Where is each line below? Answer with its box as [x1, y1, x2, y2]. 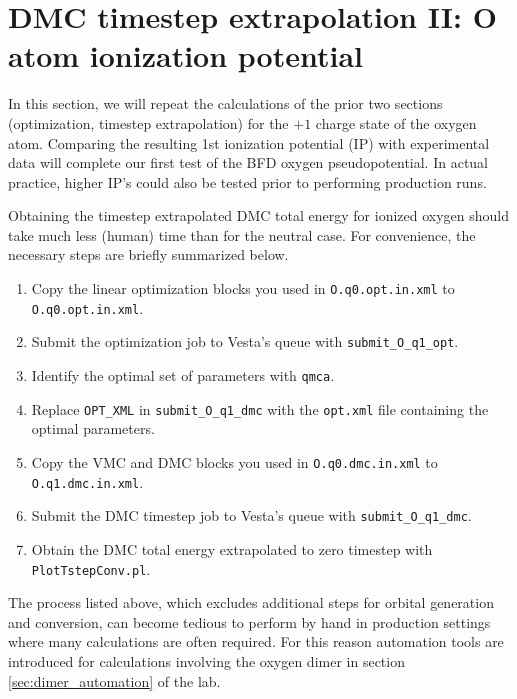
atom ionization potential [8, 35, 363, 76]
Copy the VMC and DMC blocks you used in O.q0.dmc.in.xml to [31, 451, 438, 472]
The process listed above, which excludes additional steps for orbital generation [8, 592, 494, 613]
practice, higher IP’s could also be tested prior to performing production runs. [8, 171, 487, 192]
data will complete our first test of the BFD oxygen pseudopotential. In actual [8, 152, 489, 173]
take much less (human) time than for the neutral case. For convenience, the [8, 224, 476, 245]
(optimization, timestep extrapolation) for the [8, 112, 289, 133]
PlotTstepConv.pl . [31, 558, 151, 579]
